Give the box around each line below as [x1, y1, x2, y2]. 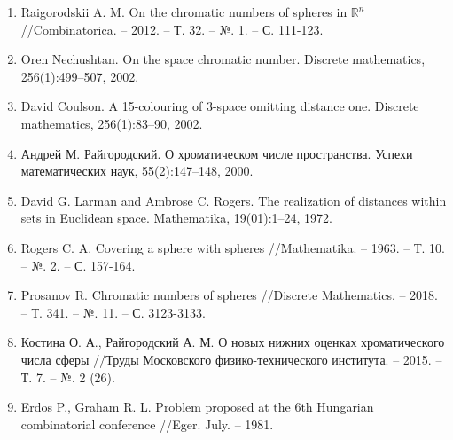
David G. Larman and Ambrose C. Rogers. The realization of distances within [20, 191, 447, 209]
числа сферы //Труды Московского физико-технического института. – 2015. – [20, 350, 442, 368]
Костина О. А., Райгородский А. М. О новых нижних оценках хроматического [20, 333, 445, 351]
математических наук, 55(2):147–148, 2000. [20, 161, 254, 180]
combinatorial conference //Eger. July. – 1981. [20, 414, 274, 433]
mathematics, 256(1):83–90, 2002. [20, 114, 203, 132]
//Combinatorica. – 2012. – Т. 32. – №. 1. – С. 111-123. [20, 20, 324, 38]
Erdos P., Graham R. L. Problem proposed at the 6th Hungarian [20, 397, 374, 416]
